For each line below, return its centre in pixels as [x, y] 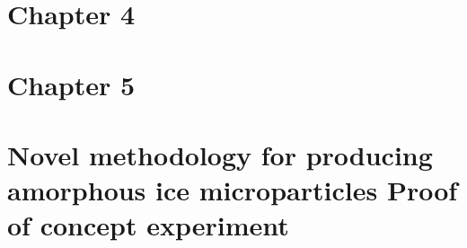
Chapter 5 [71, 84]
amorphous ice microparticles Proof [233, 190]
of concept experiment [148, 225]
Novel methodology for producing [220, 154]
